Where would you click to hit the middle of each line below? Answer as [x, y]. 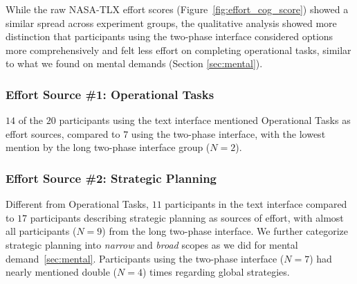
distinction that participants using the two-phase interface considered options [170, 36]
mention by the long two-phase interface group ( [108, 147]
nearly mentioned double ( [62, 272]
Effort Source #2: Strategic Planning [111, 178]
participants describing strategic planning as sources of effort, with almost [187, 217]
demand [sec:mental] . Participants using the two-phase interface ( [145, 258]
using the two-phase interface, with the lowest [228, 133]
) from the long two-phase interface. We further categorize [225, 231]
